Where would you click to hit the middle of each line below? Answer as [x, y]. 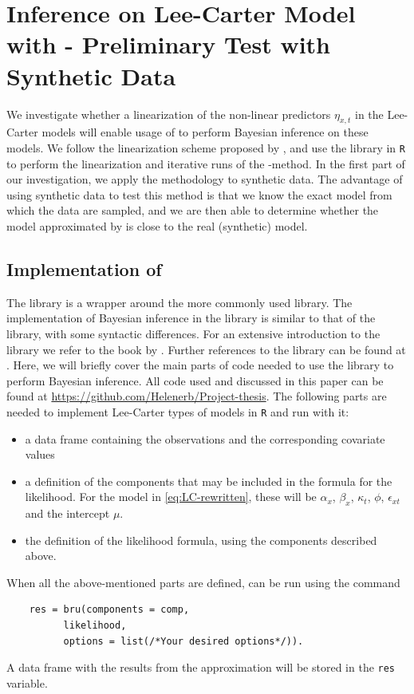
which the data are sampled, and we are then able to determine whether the [193, 210]
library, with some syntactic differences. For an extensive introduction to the [193, 333]
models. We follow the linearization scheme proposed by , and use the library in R [206, 147]
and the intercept [67, 513]
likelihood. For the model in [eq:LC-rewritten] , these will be [171, 497]
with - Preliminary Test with [169, 44]
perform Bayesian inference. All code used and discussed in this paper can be [195, 380]
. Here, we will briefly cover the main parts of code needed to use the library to [200, 365]
